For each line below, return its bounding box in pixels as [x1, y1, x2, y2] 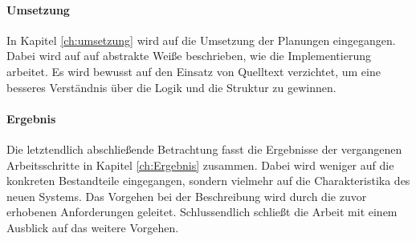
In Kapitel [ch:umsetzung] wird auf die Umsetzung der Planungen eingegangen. [6, 31, 396, 48]
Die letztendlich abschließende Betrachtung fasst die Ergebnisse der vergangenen [6, 140, 402, 157]
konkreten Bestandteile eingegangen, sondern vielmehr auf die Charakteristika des [6, 172, 410, 189]
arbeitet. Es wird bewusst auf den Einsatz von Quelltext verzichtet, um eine [6, 62, 381, 79]
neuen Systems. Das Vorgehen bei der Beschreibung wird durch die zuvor [6, 187, 367, 204]
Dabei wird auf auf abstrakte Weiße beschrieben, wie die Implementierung [6, 47, 371, 64]
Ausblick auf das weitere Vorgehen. [6, 219, 179, 235]
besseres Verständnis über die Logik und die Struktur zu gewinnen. [6, 78, 336, 95]
